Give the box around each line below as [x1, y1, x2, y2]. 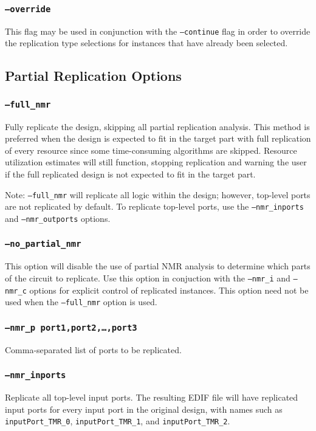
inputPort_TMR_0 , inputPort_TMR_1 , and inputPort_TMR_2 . [5, 415, 230, 427]
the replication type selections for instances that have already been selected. [5, 36, 288, 49]
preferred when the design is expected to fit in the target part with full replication [5, 132, 311, 145]
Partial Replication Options [5, 66, 182, 85]
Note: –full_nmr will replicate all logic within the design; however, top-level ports [5, 188, 311, 201]
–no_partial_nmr [5, 239, 81, 249]
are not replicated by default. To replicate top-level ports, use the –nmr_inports [5, 200, 304, 213]
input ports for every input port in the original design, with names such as [5, 402, 283, 415]
